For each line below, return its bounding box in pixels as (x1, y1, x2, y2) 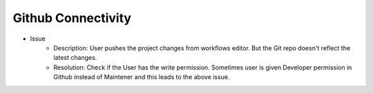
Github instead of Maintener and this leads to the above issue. (53, 73, 230, 81)
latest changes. (53, 54, 97, 62)
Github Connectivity (12, 10, 131, 25)
